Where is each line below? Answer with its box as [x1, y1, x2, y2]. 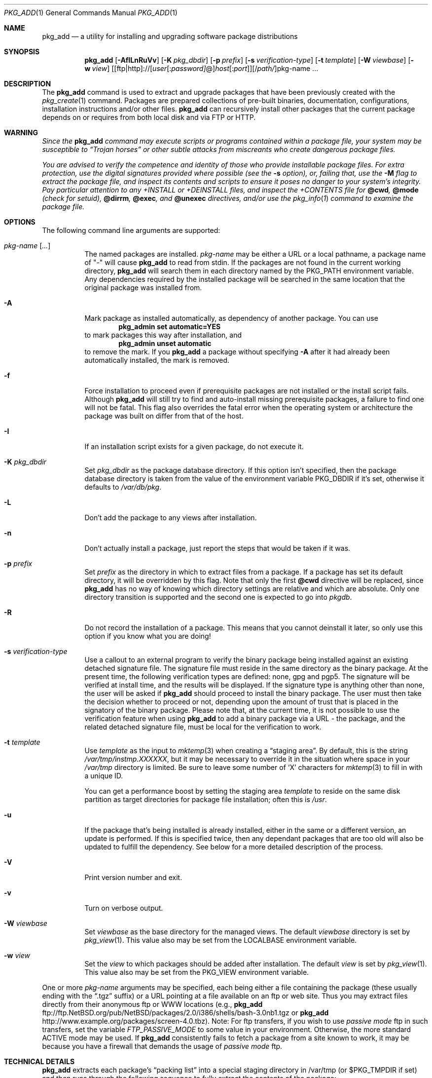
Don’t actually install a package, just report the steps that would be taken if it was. [84, 544, 351, 552]
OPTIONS [4, 218, 36, 226]
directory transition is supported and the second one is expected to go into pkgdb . [84, 593, 352, 601]
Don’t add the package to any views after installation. [84, 513, 257, 522]
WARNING [4, 128, 38, 137]
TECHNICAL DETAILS [4, 1057, 75, 1066]
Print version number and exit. [84, 873, 182, 882]
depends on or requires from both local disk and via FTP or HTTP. [42, 113, 256, 121]
